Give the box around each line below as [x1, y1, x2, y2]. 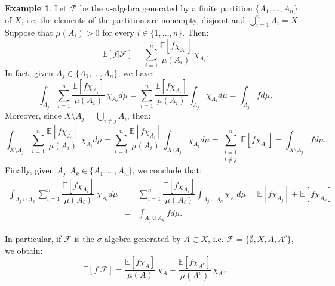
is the [74, 232, 94, 245]
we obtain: [5, 244, 43, 256]
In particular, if [5, 232, 62, 245]
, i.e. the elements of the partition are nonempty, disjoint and [21, 13, 245, 26]
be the [79, 2, 103, 14]
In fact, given [5, 66, 53, 79]
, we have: [118, 66, 155, 79]
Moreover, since [5, 109, 62, 122]
